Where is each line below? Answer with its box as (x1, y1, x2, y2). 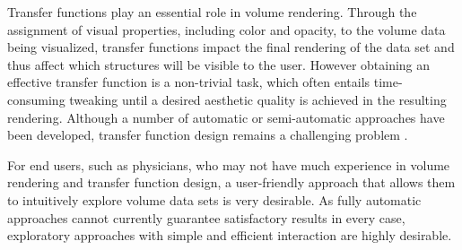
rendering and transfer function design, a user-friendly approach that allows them (7, 173, 456, 192)
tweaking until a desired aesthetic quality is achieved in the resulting (69, 90, 447, 108)
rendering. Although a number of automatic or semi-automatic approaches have (7, 108, 445, 126)
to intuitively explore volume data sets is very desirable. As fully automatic (7, 190, 422, 209)
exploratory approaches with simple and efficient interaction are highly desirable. (7, 226, 452, 245)
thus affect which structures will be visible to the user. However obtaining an (7, 55, 431, 73)
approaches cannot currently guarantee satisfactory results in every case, (7, 208, 405, 227)
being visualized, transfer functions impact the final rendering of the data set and (7, 38, 455, 56)
